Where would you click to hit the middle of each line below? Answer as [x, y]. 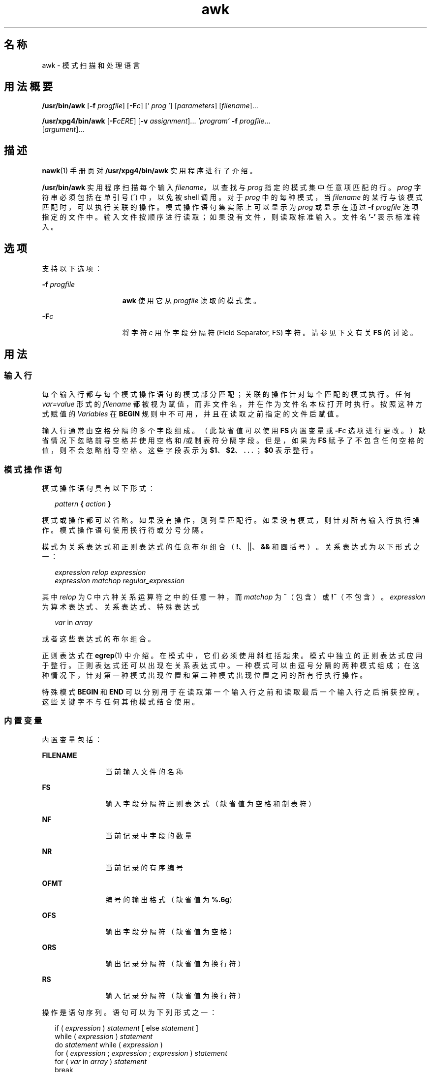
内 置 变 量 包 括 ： [72, 739]
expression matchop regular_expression [120, 581]
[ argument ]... [63, 129]
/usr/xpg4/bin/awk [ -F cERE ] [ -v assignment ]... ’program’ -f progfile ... [156, 121]
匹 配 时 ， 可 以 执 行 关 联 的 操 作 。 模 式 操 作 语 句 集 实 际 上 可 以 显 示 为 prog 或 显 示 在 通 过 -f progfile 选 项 [230, 207]
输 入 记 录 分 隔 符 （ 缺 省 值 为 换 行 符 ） [175, 995]
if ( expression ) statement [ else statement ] [127, 1028]
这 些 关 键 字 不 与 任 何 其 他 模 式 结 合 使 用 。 [121, 702]
